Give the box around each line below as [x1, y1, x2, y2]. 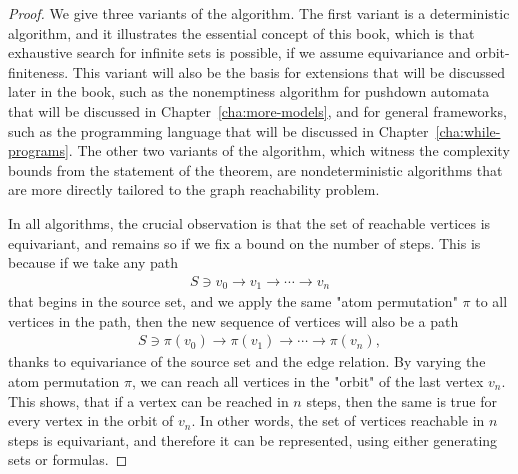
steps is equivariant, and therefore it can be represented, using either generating [8, 429, 498, 450]
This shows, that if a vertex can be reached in [8, 390, 289, 411]
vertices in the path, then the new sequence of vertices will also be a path [8, 310, 459, 331]
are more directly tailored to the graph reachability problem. [8, 179, 380, 200]
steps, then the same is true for [306, 390, 497, 411]
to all [475, 291, 508, 312]
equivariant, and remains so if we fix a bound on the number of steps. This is [8, 232, 481, 253]
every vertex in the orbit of [8, 410, 174, 431]
